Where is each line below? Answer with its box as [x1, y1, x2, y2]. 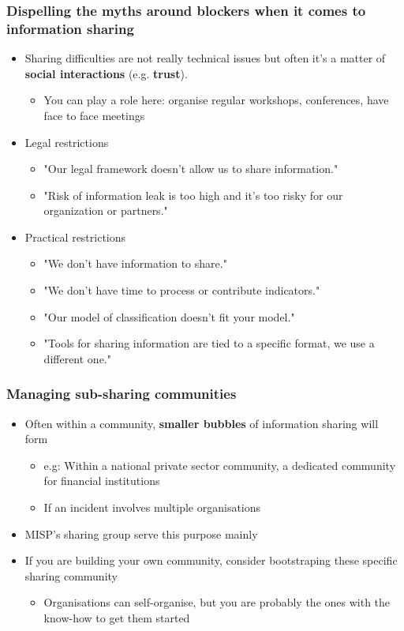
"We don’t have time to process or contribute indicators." [43, 282, 320, 299]
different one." [43, 350, 111, 366]
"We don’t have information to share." [43, 255, 227, 272]
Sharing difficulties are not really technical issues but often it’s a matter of [24, 50, 386, 66]
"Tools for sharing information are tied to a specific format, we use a [43, 335, 375, 351]
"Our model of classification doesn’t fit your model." [43, 308, 295, 325]
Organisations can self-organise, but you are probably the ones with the [43, 594, 391, 610]
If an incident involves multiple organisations [43, 499, 261, 516]
